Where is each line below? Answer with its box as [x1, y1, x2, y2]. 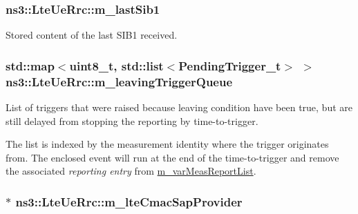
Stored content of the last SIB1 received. [6, 28, 178, 42]
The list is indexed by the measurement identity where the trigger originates [6, 137, 329, 151]
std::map [6, 57, 55, 74]
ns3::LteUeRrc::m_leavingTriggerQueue [6, 72, 233, 90]
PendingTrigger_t [178, 57, 281, 74]
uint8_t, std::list [69, 57, 164, 74]
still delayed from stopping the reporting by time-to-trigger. [6, 113, 258, 128]
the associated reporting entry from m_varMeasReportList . [6, 164, 256, 178]
